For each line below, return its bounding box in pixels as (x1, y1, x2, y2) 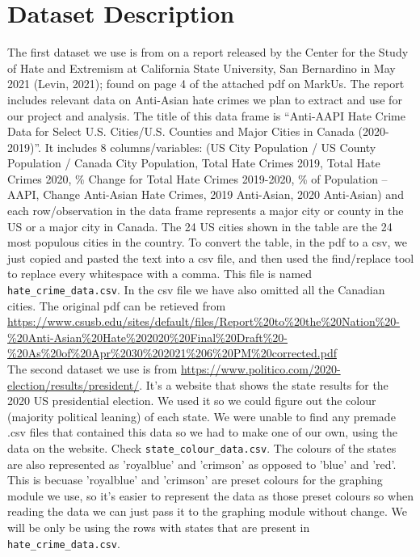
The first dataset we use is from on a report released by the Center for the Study (7, 44, 409, 61)
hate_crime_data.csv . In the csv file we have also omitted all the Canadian (7, 281, 385, 298)
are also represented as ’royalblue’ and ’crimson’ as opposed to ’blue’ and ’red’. (7, 455, 397, 472)
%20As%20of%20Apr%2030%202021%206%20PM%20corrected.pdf (7, 344, 337, 361)
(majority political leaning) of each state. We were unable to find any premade (7, 407, 396, 424)
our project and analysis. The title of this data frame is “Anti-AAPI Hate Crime (7, 107, 405, 124)
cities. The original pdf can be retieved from (7, 297, 226, 314)
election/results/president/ (7, 376, 140, 393)
